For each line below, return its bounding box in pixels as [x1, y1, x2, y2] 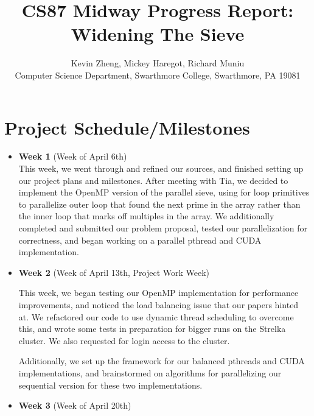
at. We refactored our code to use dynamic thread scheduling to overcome [18, 310, 294, 323]
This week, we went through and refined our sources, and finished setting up [18, 162, 304, 175]
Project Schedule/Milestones [4, 115, 250, 139]
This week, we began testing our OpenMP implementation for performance [18, 286, 299, 299]
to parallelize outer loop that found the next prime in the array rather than [18, 197, 301, 210]
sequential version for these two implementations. [18, 378, 203, 391]
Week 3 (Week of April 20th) [18, 399, 131, 412]
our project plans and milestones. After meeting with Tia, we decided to [18, 174, 288, 186]
